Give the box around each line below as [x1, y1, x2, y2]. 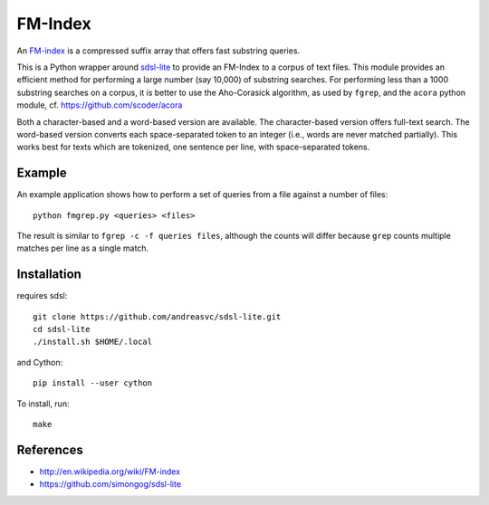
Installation [16, 267, 81, 282]
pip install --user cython [33, 378, 153, 388]
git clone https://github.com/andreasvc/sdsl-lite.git [33, 311, 282, 321]
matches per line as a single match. [16, 243, 149, 253]
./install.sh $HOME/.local [33, 337, 153, 348]
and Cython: [16, 357, 63, 367]
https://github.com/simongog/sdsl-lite [39, 479, 181, 490]
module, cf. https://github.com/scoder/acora [16, 100, 183, 110]
